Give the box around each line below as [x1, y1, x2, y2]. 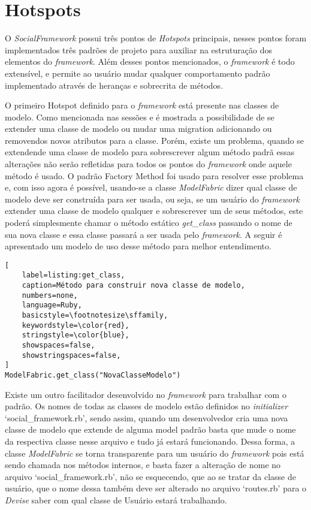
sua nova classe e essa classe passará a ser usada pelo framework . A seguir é [5, 228, 282, 240]
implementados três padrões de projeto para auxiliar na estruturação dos [5, 43, 272, 56]
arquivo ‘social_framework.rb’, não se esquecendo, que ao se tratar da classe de [5, 470, 296, 482]
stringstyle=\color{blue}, [22, 331, 129, 340]
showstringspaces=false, [22, 351, 121, 360]
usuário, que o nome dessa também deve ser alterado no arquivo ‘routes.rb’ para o [5, 482, 307, 494]
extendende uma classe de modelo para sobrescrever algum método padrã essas [5, 146, 295, 158]
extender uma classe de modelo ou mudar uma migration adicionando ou [5, 122, 272, 135]
